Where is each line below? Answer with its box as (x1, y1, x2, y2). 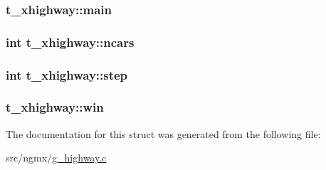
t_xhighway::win (6, 98, 104, 116)
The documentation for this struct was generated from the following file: (6, 126, 321, 141)
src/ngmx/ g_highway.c (6, 150, 107, 165)
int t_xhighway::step (6, 65, 128, 83)
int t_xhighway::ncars (6, 33, 135, 51)
